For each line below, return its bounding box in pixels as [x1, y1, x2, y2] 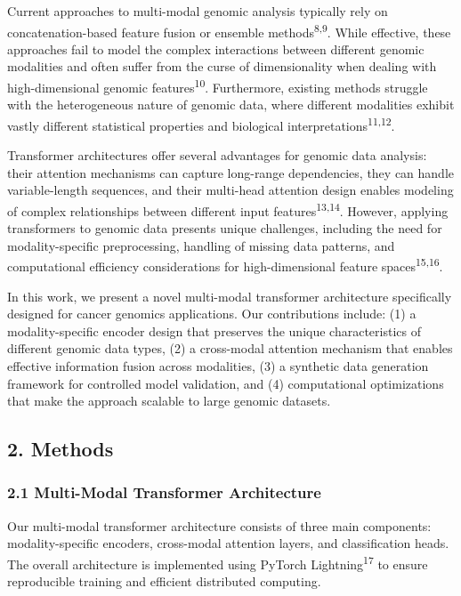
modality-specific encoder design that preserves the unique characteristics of [7, 321, 421, 340]
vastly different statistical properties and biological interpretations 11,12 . [7, 113, 395, 134]
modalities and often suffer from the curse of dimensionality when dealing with [7, 57, 437, 76]
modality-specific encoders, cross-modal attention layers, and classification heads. [7, 534, 449, 552]
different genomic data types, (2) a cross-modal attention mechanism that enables [7, 339, 453, 358]
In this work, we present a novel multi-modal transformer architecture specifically [7, 286, 452, 305]
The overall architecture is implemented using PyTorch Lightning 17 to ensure [7, 552, 428, 573]
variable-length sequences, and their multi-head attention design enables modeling [7, 181, 454, 199]
